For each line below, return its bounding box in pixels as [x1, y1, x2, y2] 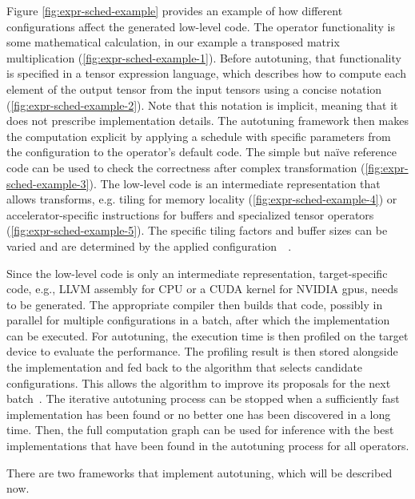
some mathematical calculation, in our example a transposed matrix [6, 34, 340, 50]
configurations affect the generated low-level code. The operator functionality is [6, 18, 396, 34]
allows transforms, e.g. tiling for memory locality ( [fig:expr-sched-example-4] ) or [6, 191, 397, 207]
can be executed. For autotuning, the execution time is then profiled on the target [6, 327, 409, 344]
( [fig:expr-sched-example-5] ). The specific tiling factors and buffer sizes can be [6, 222, 388, 239]
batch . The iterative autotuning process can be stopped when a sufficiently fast [6, 390, 400, 407]
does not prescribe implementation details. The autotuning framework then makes [6, 112, 409, 129]
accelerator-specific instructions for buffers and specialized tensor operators [6, 206, 374, 223]
